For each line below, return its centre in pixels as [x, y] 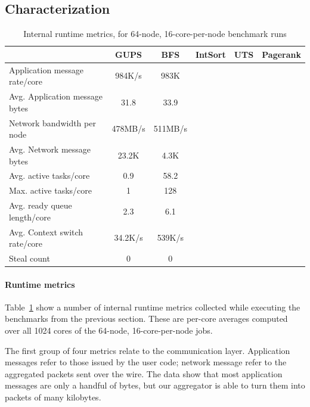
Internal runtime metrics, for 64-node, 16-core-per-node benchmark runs [155, 34]
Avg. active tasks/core [49, 175]
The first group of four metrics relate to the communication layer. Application [148, 350]
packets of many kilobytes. [53, 397]
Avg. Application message [56, 96]
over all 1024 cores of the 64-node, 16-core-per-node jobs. [109, 330]
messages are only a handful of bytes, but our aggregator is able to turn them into [155, 385]
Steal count [30, 258]
